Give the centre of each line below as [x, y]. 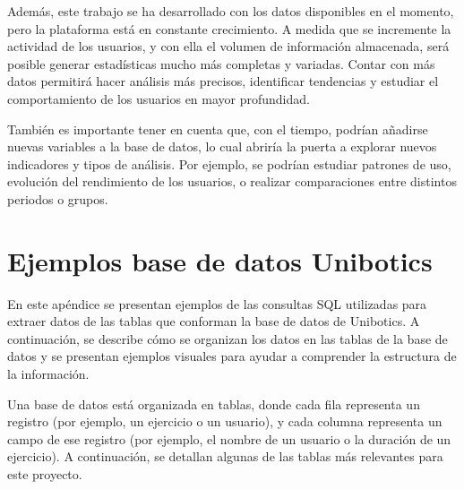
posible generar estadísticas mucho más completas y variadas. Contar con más [221, 63]
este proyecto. [45, 474]
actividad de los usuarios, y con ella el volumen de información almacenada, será [228, 46]
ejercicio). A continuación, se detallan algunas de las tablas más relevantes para [225, 456]
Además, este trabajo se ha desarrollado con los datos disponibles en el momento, [231, 11]
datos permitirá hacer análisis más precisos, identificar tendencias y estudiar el [223, 81]
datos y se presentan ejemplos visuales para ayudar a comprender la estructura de [232, 356]
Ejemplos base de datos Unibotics [220, 260]
